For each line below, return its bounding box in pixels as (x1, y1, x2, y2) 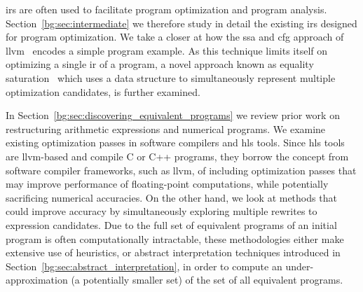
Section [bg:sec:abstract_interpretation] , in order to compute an (6, 258, 282, 273)
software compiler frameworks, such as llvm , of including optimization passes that (6, 162, 357, 177)
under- (285, 258, 314, 273)
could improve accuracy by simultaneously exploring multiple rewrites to (6, 204, 317, 218)
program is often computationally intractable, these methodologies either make (6, 231, 344, 246)
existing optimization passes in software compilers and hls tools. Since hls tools (6, 135, 345, 150)
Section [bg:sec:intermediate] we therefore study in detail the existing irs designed (6, 15, 357, 30)
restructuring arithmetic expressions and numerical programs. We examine (6, 121, 326, 136)
